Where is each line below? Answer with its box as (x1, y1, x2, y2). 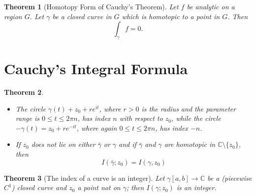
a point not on (77, 182, 121, 193)
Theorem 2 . (4, 87, 44, 97)
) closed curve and (11, 182, 67, 193)
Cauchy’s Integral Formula (4, 58, 188, 79)
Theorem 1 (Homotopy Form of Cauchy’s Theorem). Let (4, 1, 179, 11)
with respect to (119, 113, 163, 123)
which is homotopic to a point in (122, 11, 220, 21)
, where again (76, 122, 117, 133)
